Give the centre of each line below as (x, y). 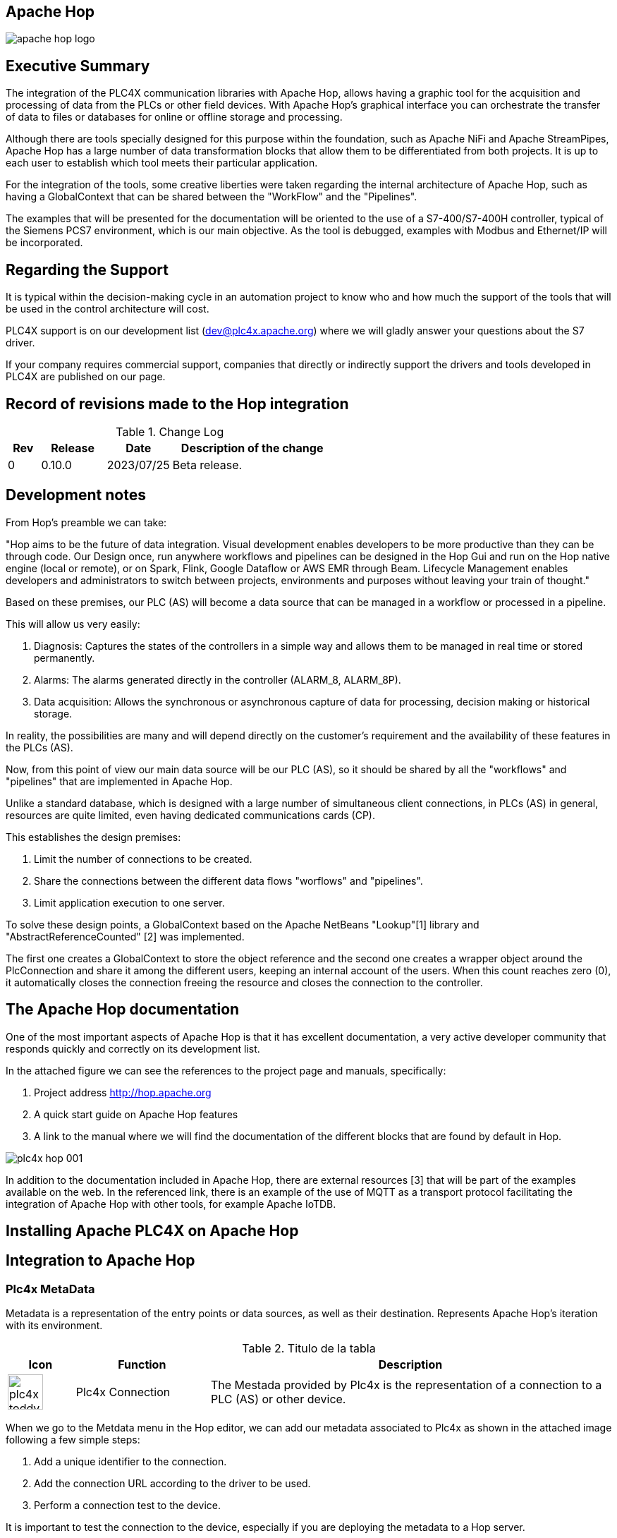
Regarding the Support (87, 270)
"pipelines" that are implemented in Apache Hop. (119, 781)
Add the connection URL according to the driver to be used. (172, 1484)
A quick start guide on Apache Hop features (136, 1114)
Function (142, 1365)
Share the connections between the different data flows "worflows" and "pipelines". (228, 880)
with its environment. (54, 1326)
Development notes (76, 495)
